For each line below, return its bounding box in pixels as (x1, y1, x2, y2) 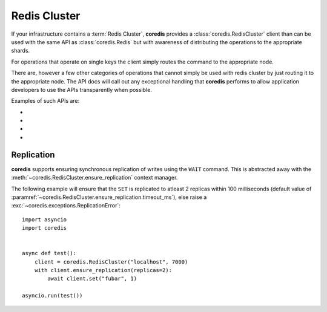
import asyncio (22, 216, 67, 223)
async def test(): (22, 250, 77, 257)
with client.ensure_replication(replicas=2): (34, 267, 173, 274)
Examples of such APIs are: (11, 97, 80, 105)
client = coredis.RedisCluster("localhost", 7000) (34, 258, 188, 265)
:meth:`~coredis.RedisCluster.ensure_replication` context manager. (11, 174, 178, 181)
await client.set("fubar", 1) (47, 275, 137, 282)
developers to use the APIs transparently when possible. (11, 86, 153, 93)
